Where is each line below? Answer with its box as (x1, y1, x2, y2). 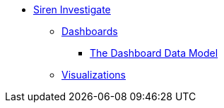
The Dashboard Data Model (90, 47, 218, 59)
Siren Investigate (33, 4, 111, 15)
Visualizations (61, 69, 126, 81)
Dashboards (61, 25, 118, 37)
